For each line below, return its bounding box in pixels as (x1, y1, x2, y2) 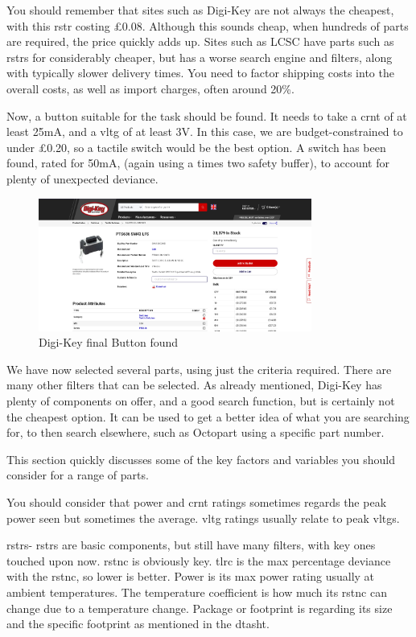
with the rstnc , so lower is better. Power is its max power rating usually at (6, 568, 375, 585)
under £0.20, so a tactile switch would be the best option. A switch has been (6, 138, 386, 155)
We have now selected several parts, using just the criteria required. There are (6, 360, 392, 377)
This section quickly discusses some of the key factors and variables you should (6, 450, 396, 467)
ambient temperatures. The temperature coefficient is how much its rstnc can (6, 583, 387, 600)
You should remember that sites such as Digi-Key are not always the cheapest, (6, 2, 394, 18)
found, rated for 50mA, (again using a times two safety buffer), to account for (6, 154, 389, 171)
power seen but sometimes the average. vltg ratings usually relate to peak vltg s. (6, 509, 400, 526)
